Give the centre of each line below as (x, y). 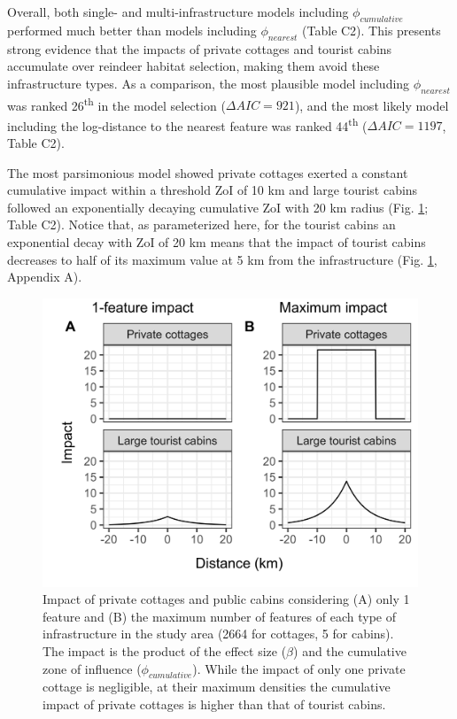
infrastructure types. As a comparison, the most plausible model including (209, 83)
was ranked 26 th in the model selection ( (116, 104)
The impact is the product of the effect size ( (165, 651)
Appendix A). (45, 277)
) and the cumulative (350, 651)
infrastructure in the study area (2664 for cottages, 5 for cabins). (218, 634)
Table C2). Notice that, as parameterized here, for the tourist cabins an (201, 224)
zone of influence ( (92, 668)
